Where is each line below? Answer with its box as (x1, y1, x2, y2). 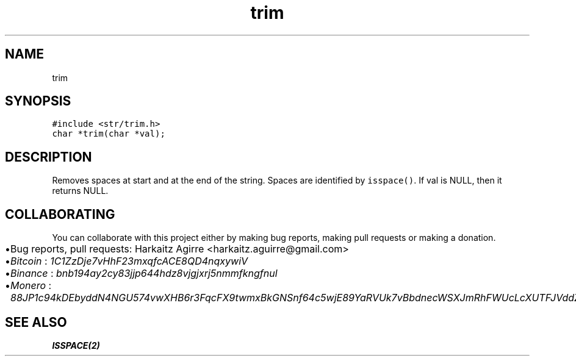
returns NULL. (52, 185, 109, 196)
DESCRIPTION (5, 149, 92, 165)
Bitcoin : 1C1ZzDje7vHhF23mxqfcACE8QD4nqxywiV (10, 255, 248, 268)
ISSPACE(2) (52, 340, 100, 351)
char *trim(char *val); (52, 129, 165, 139)
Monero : (10, 279, 52, 292)
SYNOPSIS (5, 93, 71, 109)
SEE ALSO (5, 314, 67, 330)
